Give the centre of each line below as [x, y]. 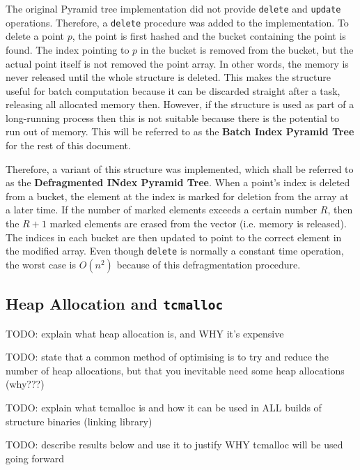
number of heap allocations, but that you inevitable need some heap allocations [175, 370]
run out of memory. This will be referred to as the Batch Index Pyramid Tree [180, 131]
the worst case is [41, 264]
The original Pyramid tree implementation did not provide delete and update [173, 8]
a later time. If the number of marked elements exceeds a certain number [162, 210]
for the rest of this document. [68, 145]
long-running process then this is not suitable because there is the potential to [172, 117]
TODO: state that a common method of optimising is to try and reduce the [167, 357]
